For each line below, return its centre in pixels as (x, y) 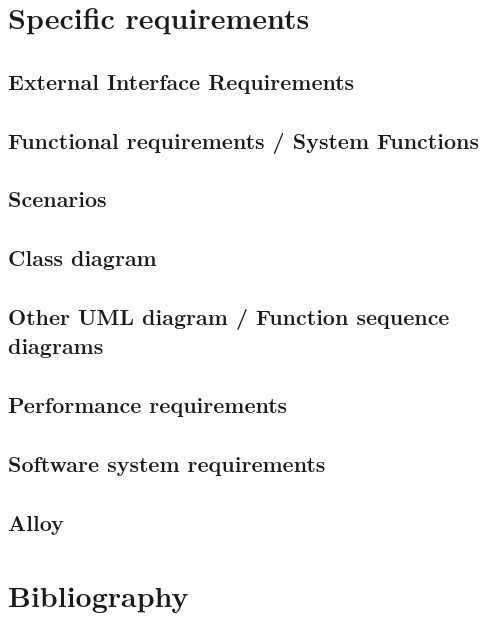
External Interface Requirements (181, 80)
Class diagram (82, 257)
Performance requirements (148, 404)
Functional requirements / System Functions (243, 139)
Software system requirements (167, 462)
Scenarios (57, 198)
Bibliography (98, 595)
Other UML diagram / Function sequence (229, 315)
